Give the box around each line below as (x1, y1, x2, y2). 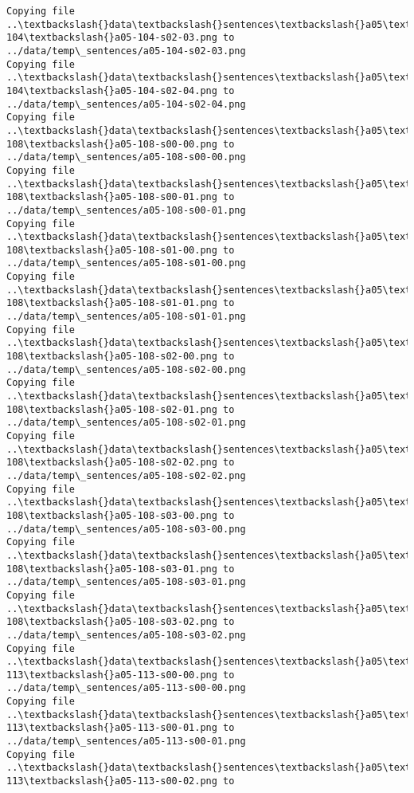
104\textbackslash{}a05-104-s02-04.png (6, 84, 217, 96)
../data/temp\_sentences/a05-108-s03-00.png (6, 523, 246, 535)
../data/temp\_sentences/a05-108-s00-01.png (6, 204, 246, 216)
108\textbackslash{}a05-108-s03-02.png (6, 616, 217, 628)
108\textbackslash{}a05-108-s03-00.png (6, 509, 217, 521)
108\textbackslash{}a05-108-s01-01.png (6, 297, 217, 309)
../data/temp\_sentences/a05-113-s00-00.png (6, 682, 246, 694)
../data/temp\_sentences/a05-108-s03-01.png (6, 576, 246, 588)
